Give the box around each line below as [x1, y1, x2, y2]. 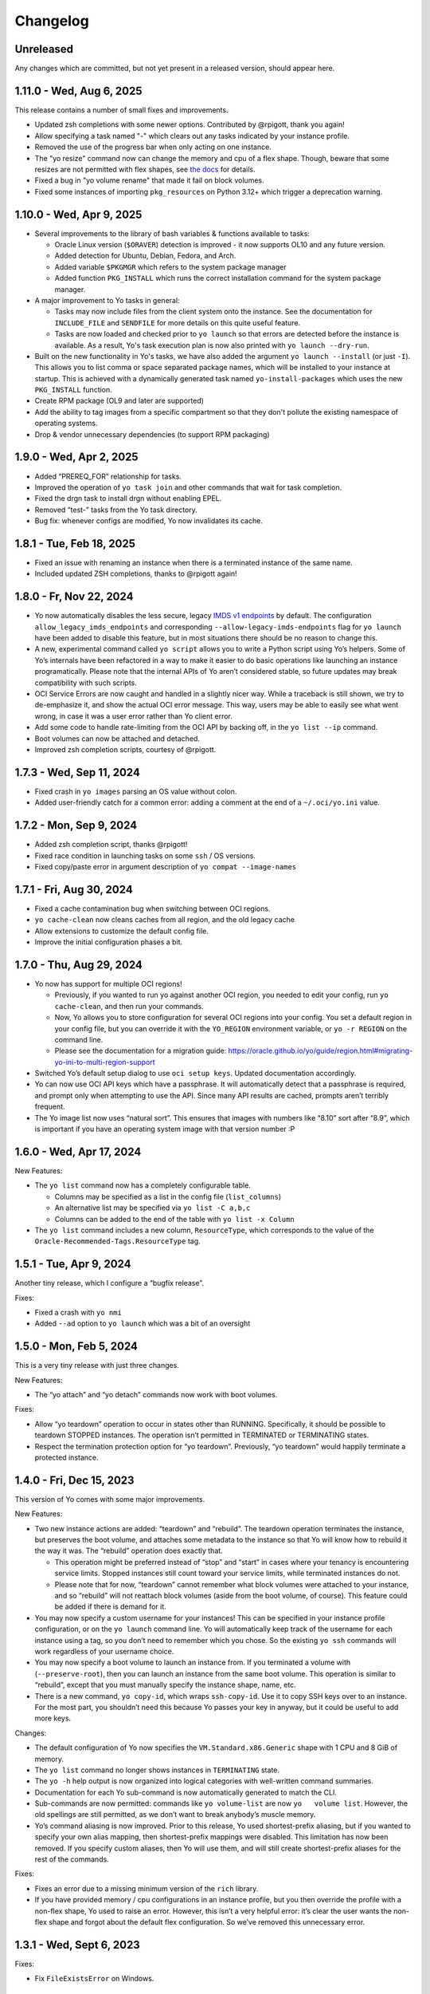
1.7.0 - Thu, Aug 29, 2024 [14, 958, 143, 971]
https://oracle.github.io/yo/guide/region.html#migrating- [228, 1046, 413, 1056]
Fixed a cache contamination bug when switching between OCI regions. [34, 904, 271, 913]
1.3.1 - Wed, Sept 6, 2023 [14, 1938, 141, 1952]
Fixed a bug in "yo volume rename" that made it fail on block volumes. [34, 175, 264, 185]
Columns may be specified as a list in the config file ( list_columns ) [54, 1192, 282, 1201]
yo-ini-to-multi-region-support [54, 1057, 155, 1066]
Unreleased [14, 42, 74, 56]
